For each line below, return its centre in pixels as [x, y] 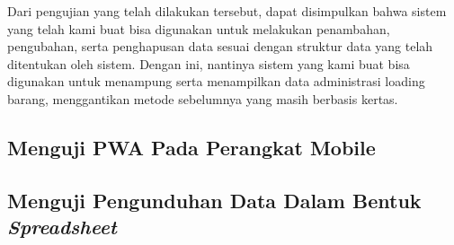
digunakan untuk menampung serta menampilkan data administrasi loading [216, 81]
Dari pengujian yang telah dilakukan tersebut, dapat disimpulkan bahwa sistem [227, 11]
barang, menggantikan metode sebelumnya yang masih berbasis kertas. [203, 98]
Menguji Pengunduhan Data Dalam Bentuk [214, 200]
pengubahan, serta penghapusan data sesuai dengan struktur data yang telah [220, 46]
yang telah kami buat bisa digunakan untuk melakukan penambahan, [199, 28]
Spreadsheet [62, 227]
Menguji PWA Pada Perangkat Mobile [191, 147]
